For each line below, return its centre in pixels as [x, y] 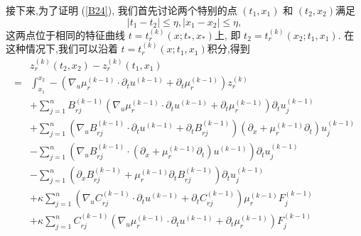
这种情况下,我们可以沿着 [62, 49]
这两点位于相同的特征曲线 [65, 34]
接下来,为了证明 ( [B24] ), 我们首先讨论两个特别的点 [122, 10]
